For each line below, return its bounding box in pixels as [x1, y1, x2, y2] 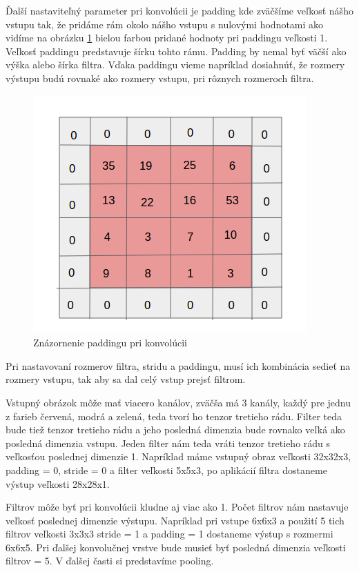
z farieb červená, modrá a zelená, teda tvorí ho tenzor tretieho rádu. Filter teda [6, 408, 342, 423]
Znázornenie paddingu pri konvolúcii [33, 335, 187, 350]
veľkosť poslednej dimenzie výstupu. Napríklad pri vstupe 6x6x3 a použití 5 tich [6, 513, 345, 527]
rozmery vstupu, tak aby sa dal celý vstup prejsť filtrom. [6, 372, 246, 386]
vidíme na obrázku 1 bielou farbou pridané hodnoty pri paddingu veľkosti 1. [6, 30, 328, 45]
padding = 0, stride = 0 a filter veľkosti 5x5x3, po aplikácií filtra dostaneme [6, 462, 327, 477]
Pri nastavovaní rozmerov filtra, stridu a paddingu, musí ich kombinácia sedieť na [6, 358, 351, 373]
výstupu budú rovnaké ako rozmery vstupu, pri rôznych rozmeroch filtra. [6, 70, 314, 85]
